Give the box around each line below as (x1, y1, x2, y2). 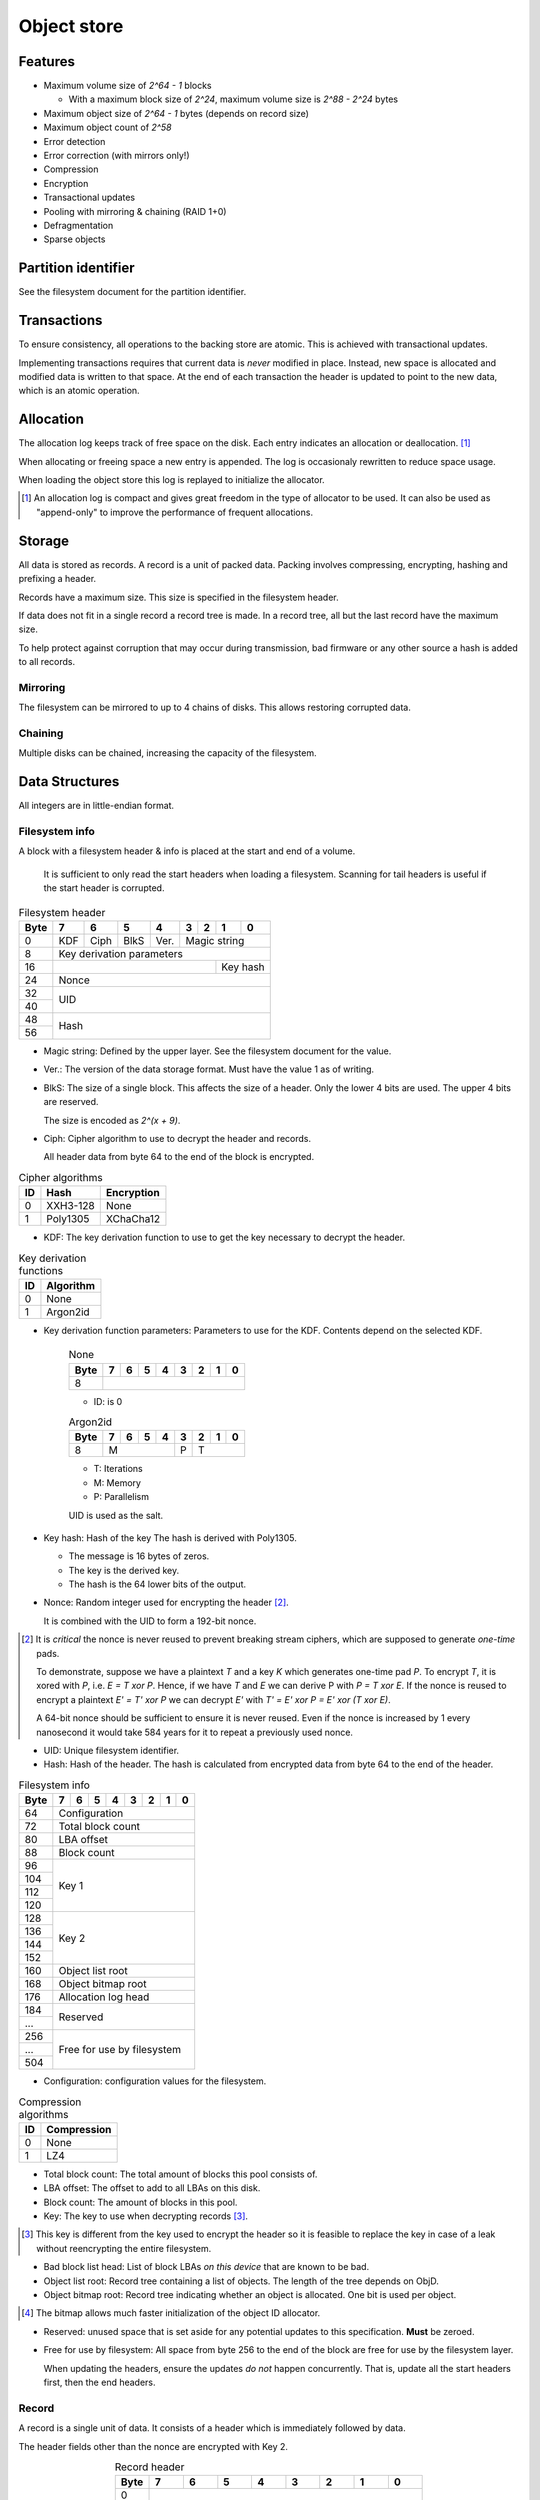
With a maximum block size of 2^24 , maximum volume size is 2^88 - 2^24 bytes (68, 93, 399, 105)
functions (18, 1263, 64, 1277)
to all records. (18, 656, 75, 668)
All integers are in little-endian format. (18, 800, 175, 812)
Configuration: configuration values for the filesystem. (43, 2075, 267, 2087)
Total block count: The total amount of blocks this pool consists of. (43, 2168, 318, 2180)
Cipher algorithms (18, 1170, 104, 1184)
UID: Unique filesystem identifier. (43, 1744, 180, 1756)
